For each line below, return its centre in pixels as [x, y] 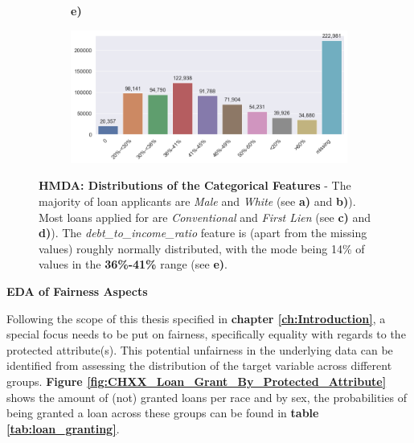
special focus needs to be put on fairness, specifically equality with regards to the [206, 334]
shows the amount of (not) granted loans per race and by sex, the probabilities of [207, 397]
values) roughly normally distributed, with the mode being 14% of [202, 248]
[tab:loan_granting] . [63, 428]
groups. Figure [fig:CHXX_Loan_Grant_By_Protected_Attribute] [197, 381]
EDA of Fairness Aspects [77, 291]
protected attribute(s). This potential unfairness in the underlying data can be [200, 349]
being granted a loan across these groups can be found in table [163, 413]
